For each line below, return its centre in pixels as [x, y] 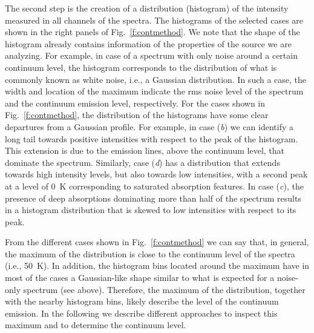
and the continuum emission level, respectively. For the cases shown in [135, 103]
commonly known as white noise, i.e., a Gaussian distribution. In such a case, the [156, 79]
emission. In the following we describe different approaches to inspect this [141, 313]
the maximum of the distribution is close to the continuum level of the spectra [150, 253]
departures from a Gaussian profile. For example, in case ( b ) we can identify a [149, 126]
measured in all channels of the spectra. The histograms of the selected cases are [154, 20]
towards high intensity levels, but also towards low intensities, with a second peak [156, 174]
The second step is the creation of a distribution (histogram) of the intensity [147, 8]
